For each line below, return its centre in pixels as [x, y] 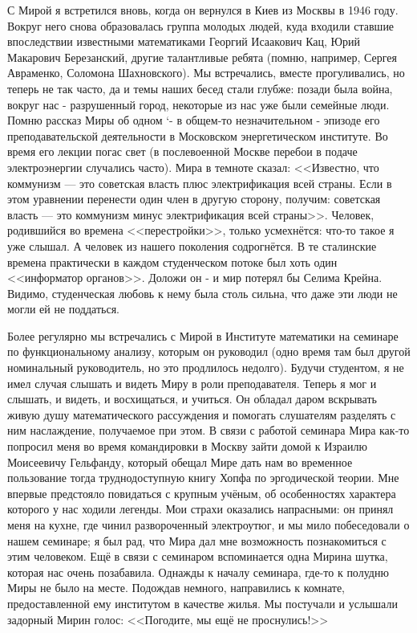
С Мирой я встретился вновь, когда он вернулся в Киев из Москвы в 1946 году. [203, 10]
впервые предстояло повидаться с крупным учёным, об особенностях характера [202, 493]
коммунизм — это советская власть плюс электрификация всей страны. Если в [200, 183]
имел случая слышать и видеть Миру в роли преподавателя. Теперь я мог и [192, 383]
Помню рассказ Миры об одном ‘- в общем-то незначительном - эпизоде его [194, 120]
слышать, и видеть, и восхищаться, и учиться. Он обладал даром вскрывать [192, 399]
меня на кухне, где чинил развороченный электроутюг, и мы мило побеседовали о [208, 525]
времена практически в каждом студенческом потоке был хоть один [172, 261]
